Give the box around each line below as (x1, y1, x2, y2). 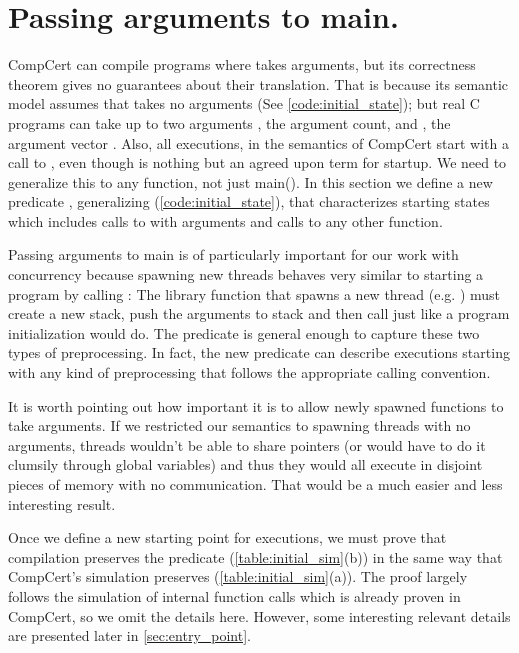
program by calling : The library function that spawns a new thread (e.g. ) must (8, 283, 501, 304)
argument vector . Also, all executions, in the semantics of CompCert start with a (8, 132, 509, 153)
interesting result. (8, 493, 116, 514)
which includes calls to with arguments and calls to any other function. (8, 210, 443, 231)
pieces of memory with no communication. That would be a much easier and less (8, 474, 503, 494)
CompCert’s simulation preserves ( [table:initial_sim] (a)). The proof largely (8, 566, 468, 587)
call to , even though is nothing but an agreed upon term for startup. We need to (8, 152, 507, 173)
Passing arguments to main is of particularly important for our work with (8, 244, 459, 265)
